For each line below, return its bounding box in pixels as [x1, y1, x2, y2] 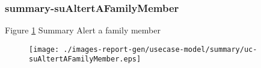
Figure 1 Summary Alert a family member [5, 24, 161, 36]
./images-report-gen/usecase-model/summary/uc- [63, 45, 257, 54]
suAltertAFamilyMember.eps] [29, 55, 141, 64]
